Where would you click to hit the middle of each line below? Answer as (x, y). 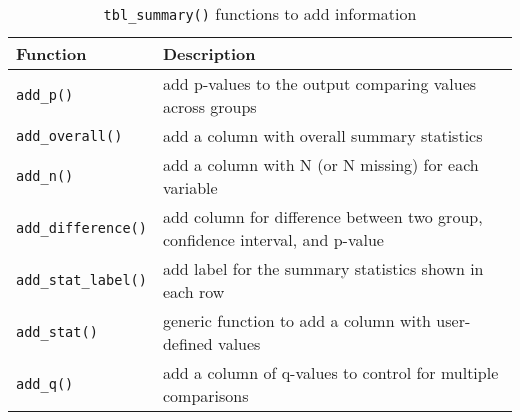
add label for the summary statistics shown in (323, 268)
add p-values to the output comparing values (319, 83)
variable (190, 187)
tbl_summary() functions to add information (260, 13)
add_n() (45, 176)
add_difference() (81, 228)
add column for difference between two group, (322, 216)
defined (187, 343)
